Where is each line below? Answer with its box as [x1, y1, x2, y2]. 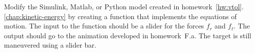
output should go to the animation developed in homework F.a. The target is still [4, 30, 252, 40]
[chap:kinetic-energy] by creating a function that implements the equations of [4, 11, 237, 21]
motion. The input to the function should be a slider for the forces [4, 21, 204, 31]
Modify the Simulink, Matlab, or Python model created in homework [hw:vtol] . [4, 1, 244, 11]
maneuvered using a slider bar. [4, 40, 96, 50]
